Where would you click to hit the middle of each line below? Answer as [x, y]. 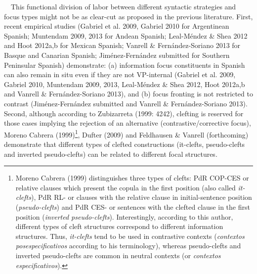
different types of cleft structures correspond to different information [119, 226]
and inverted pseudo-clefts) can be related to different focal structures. [111, 154]
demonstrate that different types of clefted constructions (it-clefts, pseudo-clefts [125, 144]
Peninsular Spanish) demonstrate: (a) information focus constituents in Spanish [125, 65]
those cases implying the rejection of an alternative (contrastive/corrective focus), [128, 123]
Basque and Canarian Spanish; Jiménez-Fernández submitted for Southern [117, 55]
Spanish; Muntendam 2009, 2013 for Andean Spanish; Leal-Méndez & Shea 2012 [126, 35]
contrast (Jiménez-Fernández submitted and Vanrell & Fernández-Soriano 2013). [126, 103]
